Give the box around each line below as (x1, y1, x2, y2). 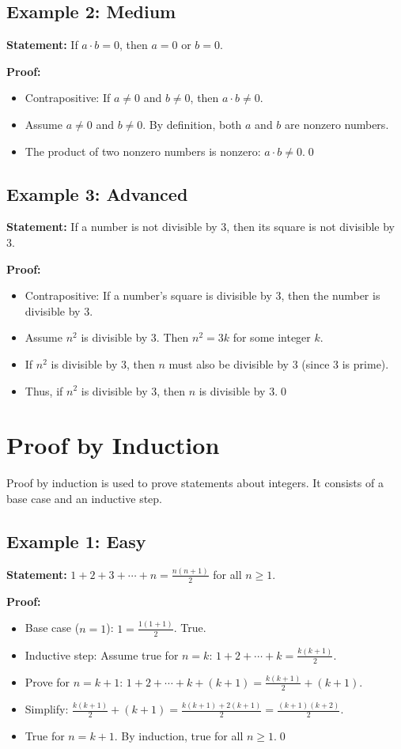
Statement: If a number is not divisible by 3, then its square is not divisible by (6, 218, 395, 235)
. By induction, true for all (114, 727, 244, 743)
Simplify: (25, 701, 69, 717)
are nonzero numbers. (285, 115, 389, 132)
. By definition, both (142, 115, 242, 132)
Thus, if (25, 382, 63, 399)
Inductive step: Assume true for (25, 646, 179, 663)
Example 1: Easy (6, 528, 146, 553)
